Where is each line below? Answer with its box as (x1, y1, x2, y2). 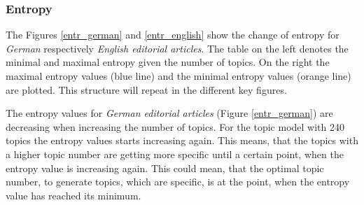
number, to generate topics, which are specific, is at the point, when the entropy (6, 174, 350, 189)
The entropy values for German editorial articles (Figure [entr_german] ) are (6, 106, 333, 120)
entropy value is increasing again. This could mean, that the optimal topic (6, 160, 324, 175)
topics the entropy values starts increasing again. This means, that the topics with (6, 133, 358, 148)
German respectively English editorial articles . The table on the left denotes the (6, 41, 349, 55)
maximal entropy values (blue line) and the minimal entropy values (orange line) (6, 69, 351, 83)
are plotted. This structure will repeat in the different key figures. (6, 82, 287, 97)
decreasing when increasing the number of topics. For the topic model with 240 (6, 119, 344, 134)
